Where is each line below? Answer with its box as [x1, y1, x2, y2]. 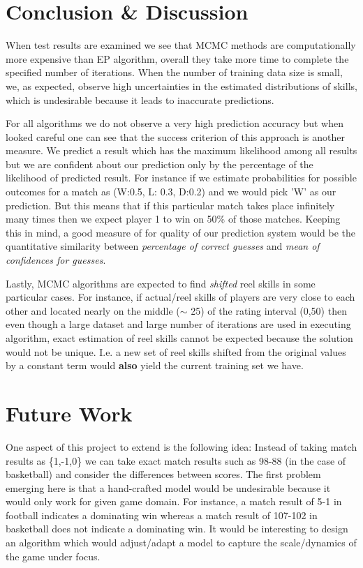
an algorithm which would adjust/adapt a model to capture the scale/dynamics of [6, 535, 357, 550]
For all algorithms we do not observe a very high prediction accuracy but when [6, 116, 343, 130]
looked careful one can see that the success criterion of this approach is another [6, 129, 345, 144]
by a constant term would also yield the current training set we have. [6, 358, 304, 373]
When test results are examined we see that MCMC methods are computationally [6, 38, 356, 52]
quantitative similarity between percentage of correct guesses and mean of [6, 239, 320, 253]
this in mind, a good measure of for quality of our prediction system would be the [6, 225, 355, 239]
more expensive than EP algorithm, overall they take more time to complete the [6, 51, 349, 66]
